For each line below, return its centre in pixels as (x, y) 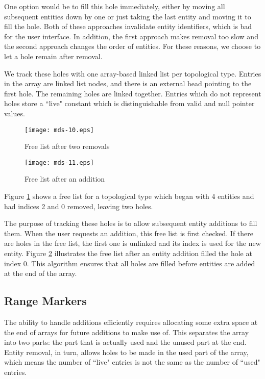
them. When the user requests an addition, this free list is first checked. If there (129, 233)
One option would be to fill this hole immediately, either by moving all (115, 6)
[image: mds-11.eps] (59, 162)
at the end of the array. (41, 273)
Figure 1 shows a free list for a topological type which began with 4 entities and (129, 196)
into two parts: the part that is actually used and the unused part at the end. (125, 342)
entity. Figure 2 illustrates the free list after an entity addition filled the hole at (128, 253)
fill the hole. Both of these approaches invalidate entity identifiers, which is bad (128, 26)
